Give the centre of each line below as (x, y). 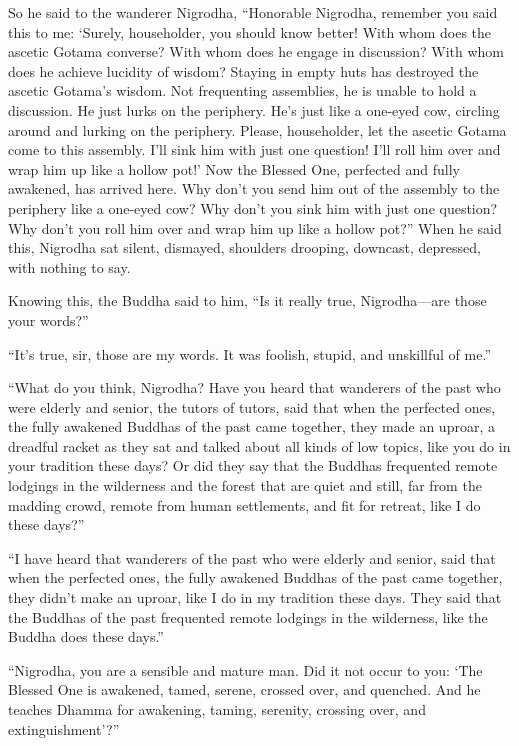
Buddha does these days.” (86, 636)
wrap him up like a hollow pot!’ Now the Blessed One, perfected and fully (234, 168)
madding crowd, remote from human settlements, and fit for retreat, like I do (244, 504)
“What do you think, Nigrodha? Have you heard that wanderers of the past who (254, 387)
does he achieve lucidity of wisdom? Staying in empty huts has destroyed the (243, 70)
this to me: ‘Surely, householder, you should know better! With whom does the (250, 31)
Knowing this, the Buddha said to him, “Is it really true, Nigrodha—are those (247, 300)
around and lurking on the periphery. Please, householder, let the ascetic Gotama (257, 129)
